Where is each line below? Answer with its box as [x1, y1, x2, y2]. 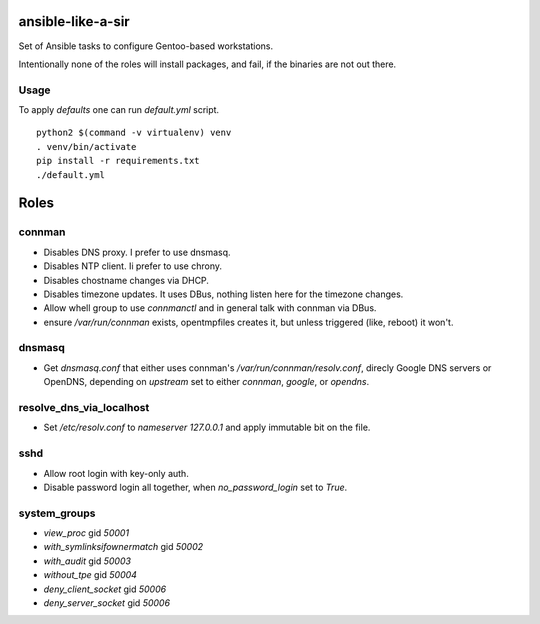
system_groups [18, 506, 96, 520]
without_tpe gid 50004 [43, 569, 137, 581]
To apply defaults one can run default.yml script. [18, 104, 220, 116]
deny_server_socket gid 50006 [43, 597, 170, 609]
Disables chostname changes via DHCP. [43, 274, 210, 286]
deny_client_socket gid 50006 [43, 583, 167, 595]
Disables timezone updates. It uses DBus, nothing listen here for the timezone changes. [43, 288, 404, 300]
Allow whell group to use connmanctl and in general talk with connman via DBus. [43, 302, 377, 314]
